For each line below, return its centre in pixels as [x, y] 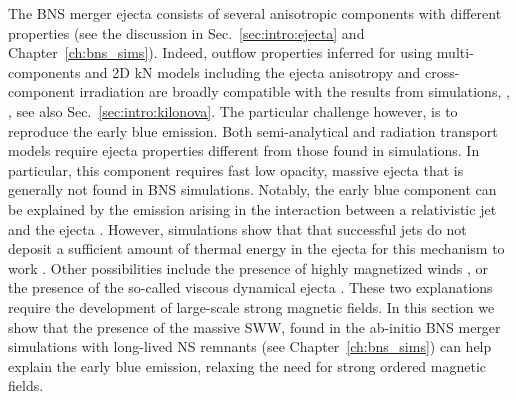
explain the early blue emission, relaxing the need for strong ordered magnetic [247, 365]
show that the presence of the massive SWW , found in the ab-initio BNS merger [254, 326]
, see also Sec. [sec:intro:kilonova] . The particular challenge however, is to [233, 110]
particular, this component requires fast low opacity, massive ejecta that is [236, 169]
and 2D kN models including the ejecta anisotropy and [253, 71]
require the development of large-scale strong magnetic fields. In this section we [251, 306]
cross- [442, 71]
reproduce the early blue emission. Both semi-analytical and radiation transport [253, 130]
